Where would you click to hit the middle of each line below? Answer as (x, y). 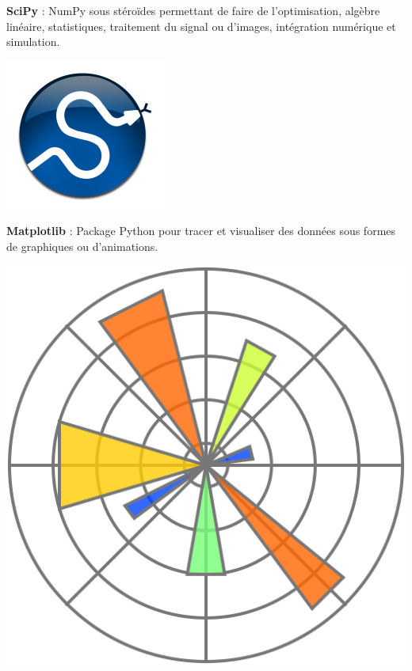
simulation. (33, 42)
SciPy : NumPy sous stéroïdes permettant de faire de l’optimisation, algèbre (193, 10)
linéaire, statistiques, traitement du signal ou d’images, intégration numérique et (201, 26)
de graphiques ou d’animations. (82, 246)
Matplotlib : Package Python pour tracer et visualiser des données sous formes (201, 231)
